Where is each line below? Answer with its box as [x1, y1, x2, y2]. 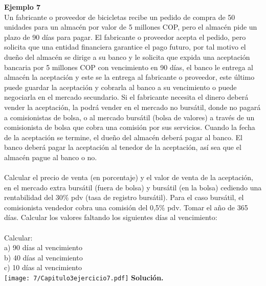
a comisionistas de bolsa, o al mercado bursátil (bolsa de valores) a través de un [4, 112, 255, 122]
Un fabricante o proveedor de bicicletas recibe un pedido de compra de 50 [4, 11, 235, 22]
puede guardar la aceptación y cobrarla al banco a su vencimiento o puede [4, 81, 237, 92]
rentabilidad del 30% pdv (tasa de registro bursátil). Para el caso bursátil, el [4, 192, 244, 203]
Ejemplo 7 [4, 2, 41, 12]
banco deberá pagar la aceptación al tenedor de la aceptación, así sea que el [4, 142, 241, 152]
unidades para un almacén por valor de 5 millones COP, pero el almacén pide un [4, 21, 257, 32]
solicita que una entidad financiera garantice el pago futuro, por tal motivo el [4, 41, 246, 52]
